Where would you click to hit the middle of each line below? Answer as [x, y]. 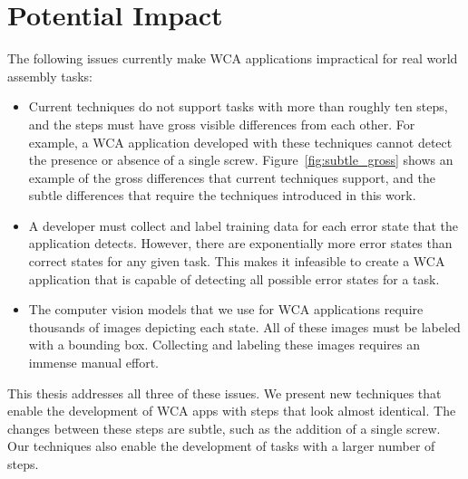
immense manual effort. [94, 363]
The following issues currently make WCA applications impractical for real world [233, 58]
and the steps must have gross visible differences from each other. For [222, 124]
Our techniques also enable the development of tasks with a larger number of [221, 446]
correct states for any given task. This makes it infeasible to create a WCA [237, 261]
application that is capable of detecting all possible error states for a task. [234, 278]
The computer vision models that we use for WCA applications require [226, 309]
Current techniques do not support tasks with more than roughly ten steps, [238, 106]
